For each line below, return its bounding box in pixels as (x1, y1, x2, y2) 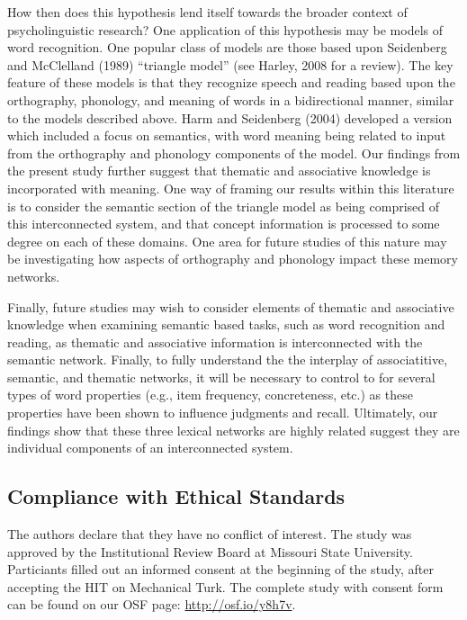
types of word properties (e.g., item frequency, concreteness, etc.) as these (7, 385, 413, 404)
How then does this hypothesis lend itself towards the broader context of (7, 3, 408, 21)
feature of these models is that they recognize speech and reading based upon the (7, 73, 455, 92)
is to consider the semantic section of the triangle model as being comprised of (7, 196, 440, 215)
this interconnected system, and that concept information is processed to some (7, 214, 440, 233)
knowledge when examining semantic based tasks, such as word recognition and (7, 315, 445, 334)
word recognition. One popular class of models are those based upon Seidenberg (7, 38, 447, 57)
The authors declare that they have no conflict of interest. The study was (7, 525, 412, 544)
